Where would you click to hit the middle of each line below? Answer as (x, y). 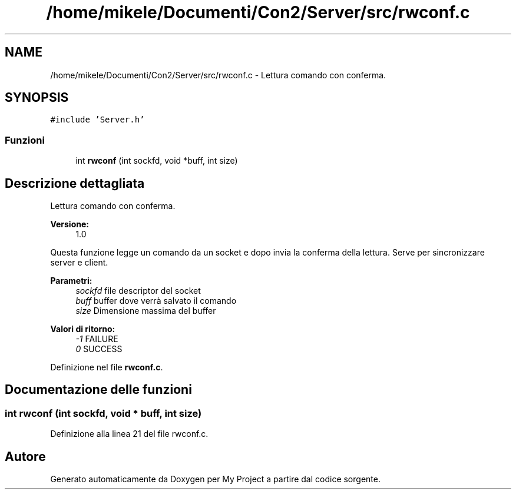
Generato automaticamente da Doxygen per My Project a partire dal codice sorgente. (215, 479)
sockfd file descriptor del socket (138, 291)
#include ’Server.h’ (97, 120)
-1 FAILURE (97, 339)
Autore (25, 456)
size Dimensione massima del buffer (146, 311)
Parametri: (71, 281)
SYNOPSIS (37, 98)
